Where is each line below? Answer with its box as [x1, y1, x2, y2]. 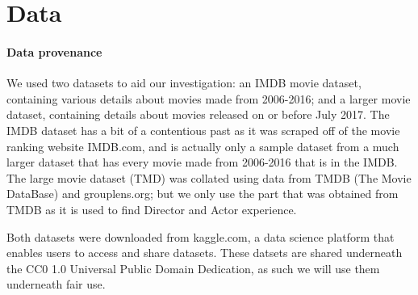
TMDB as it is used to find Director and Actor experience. [6, 200, 297, 217]
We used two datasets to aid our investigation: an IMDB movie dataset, [6, 74, 362, 91]
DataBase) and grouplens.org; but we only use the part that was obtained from [6, 185, 399, 202]
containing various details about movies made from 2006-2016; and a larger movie [6, 90, 411, 107]
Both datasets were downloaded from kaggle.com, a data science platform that [6, 228, 395, 245]
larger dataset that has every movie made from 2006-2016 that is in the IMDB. [6, 154, 398, 171]
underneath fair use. [6, 276, 106, 293]
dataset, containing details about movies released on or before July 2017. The [6, 106, 390, 123]
